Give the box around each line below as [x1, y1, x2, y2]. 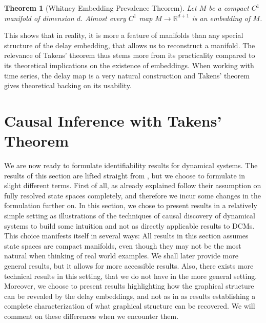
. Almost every [80, 12, 126, 23]
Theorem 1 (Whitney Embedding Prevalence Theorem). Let [4, 3, 197, 13]
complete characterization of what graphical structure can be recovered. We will [4, 300, 255, 311]
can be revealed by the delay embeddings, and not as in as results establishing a [4, 290, 256, 301]
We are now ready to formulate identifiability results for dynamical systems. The [4, 160, 258, 171]
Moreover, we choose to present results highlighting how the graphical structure [4, 280, 254, 291]
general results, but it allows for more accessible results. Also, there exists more [4, 260, 254, 271]
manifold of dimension [4, 12, 74, 23]
